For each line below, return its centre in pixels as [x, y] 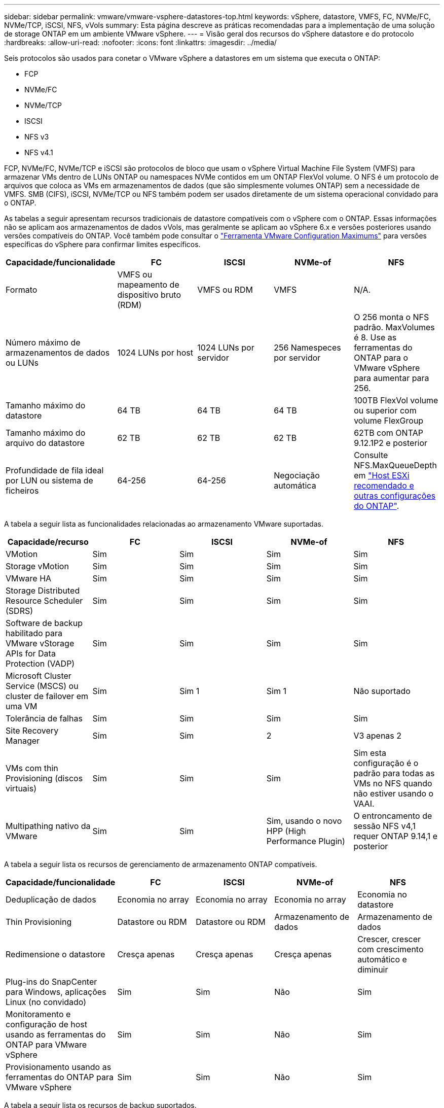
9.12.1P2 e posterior [391, 443]
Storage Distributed [43, 591]
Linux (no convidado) [46, 1002]
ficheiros [22, 491]
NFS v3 [37, 137]
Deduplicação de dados [51, 899]
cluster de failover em [47, 696]
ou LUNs [22, 363]
